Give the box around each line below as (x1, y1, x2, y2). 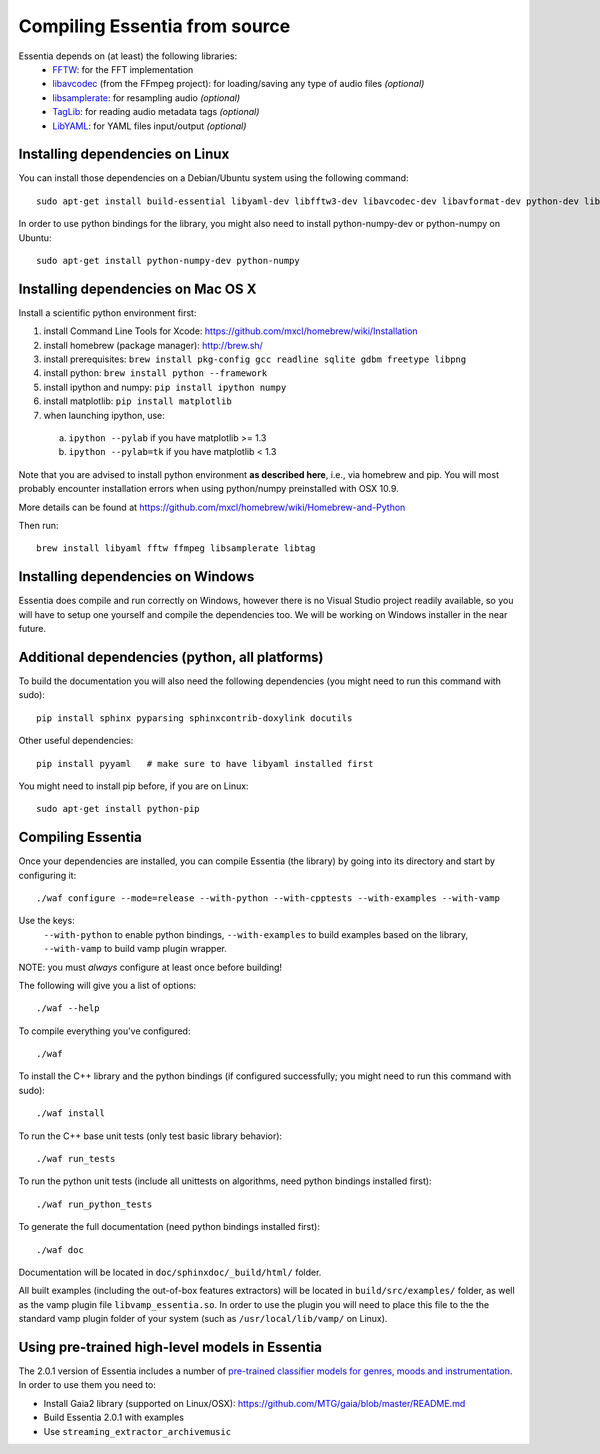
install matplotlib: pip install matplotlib (43, 395, 232, 407)
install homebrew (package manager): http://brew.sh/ (43, 339, 264, 351)
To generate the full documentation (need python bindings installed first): (18, 1221, 320, 1233)
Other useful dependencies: (18, 735, 134, 747)
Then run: (18, 519, 59, 531)
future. (18, 623, 47, 635)
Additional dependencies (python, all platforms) (18, 648, 324, 665)
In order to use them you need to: (18, 1379, 157, 1391)
